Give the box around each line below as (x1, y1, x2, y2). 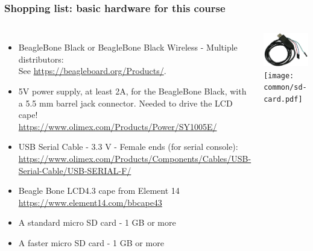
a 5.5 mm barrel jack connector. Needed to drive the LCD (18, 96, 233, 109)
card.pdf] (264, 95, 303, 104)
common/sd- (264, 83, 307, 92)
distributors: (18, 52, 64, 65)
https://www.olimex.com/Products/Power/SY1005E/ (18, 120, 217, 132)
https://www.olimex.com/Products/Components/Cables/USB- (18, 152, 251, 164)
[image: (264, 71, 294, 80)
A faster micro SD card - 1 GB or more (18, 236, 164, 249)
